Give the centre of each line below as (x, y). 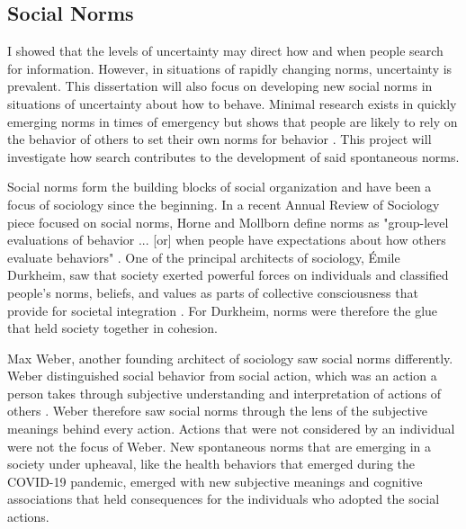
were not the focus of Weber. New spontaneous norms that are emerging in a (220, 446)
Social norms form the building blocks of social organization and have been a (220, 187)
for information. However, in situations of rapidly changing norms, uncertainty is (230, 68)
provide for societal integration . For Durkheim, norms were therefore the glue (223, 310)
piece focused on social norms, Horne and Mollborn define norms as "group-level (228, 222)
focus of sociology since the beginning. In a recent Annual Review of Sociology (224, 204)
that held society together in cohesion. (112, 328)
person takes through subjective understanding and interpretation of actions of (224, 393)
